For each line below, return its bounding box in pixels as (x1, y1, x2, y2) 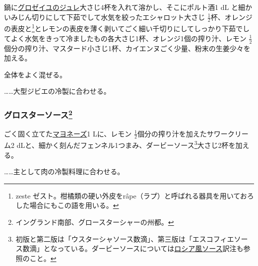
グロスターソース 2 (4, 107, 72, 121)
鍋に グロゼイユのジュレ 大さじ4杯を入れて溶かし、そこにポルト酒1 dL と (4, 2, 238, 12)
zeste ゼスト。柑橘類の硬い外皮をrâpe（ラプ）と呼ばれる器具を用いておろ (15, 190, 254, 200)
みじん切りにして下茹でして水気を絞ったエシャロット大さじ (10, 11, 205, 22)
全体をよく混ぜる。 (4, 69, 66, 79)
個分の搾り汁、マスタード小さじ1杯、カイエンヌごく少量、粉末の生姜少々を (4, 43, 251, 53)
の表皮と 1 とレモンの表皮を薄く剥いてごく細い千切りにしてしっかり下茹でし (4, 22, 250, 34)
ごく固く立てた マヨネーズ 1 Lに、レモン (4, 128, 132, 138)
